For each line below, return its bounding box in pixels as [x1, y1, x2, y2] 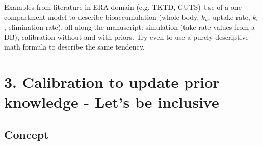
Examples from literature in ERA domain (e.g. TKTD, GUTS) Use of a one [4, 2, 242, 12]
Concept [4, 126, 49, 142]
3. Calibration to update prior [4, 71, 220, 92]
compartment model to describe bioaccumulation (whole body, [4, 11, 199, 22]
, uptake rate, [208, 11, 250, 22]
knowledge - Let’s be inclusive [4, 91, 219, 112]
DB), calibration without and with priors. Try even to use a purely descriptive [4, 31, 249, 42]
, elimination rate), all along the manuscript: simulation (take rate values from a [4, 21, 255, 32]
